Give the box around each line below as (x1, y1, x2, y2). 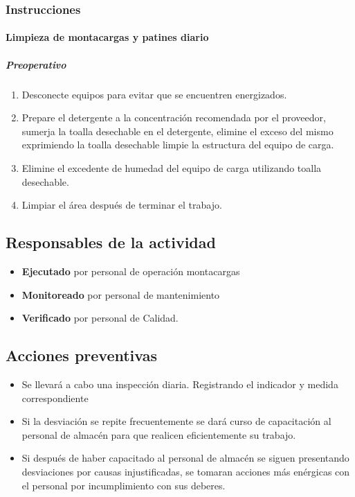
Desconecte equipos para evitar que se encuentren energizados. (21, 87, 287, 101)
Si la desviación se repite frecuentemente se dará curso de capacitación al (21, 414, 331, 428)
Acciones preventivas (6, 345, 157, 366)
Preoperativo (6, 57, 66, 71)
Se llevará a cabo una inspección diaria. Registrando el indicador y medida (21, 376, 338, 391)
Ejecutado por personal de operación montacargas (21, 263, 240, 278)
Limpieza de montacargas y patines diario (6, 30, 209, 44)
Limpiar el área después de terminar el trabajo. (21, 198, 222, 212)
